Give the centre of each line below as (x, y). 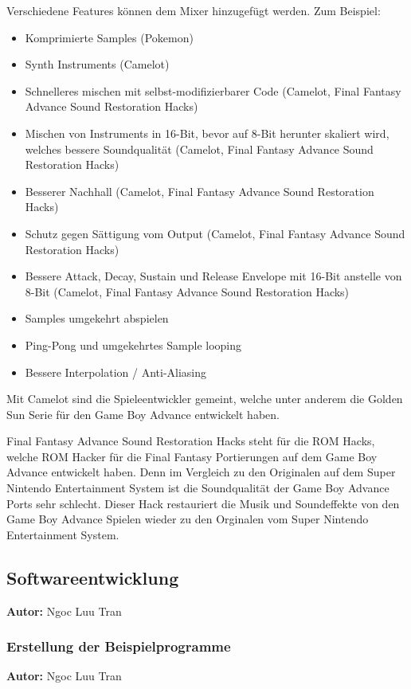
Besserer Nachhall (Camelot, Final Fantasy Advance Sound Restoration (200, 191)
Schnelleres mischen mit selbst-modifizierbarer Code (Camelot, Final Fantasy (213, 90)
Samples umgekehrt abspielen (97, 318)
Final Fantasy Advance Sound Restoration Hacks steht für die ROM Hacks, (191, 441)
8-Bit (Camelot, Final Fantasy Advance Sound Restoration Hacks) (187, 291)
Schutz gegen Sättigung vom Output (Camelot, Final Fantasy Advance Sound (215, 233)
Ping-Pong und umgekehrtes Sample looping (133, 344)
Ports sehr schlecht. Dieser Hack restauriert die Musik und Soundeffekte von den (203, 503)
